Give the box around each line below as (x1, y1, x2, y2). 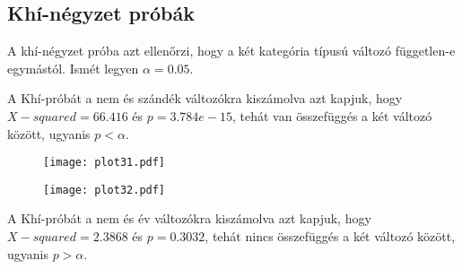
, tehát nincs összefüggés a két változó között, (205, 227, 456, 246)
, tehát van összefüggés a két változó (232, 106, 432, 125)
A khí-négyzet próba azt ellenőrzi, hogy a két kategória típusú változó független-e (7, 41, 456, 60)
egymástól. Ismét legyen (7, 58, 139, 77)
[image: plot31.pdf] (43, 156, 166, 169)
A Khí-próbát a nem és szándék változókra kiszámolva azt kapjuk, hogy (7, 89, 403, 108)
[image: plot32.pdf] (43, 183, 166, 196)
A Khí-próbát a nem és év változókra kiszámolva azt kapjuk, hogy (7, 209, 371, 228)
